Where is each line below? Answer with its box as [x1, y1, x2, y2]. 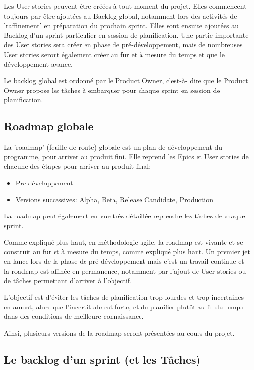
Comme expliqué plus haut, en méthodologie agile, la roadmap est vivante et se [4, 237, 243, 247]
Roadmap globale [4, 119, 94, 134]
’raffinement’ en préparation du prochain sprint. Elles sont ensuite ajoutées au [4, 20, 239, 31]
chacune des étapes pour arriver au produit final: [4, 161, 151, 171]
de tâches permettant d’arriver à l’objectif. [4, 275, 132, 285]
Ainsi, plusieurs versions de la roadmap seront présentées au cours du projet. [4, 328, 235, 338]
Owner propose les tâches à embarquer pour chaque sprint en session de [4, 85, 220, 95]
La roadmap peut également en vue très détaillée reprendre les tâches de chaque [4, 211, 245, 221]
